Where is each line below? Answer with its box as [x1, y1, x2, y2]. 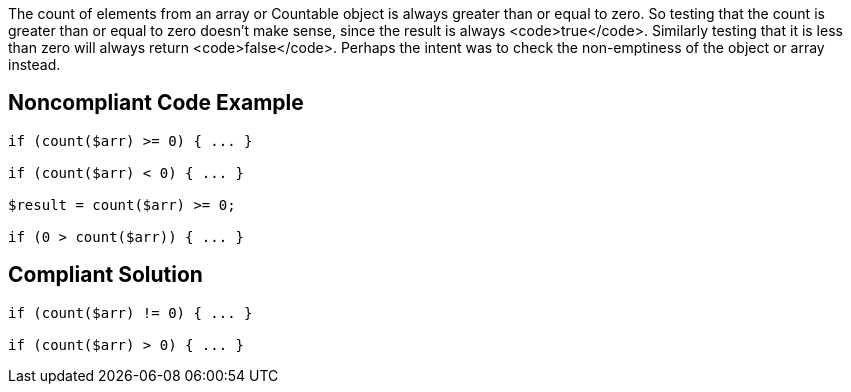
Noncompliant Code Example [8, 90, 304, 116]
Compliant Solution [8, 262, 203, 288]
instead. [8, 56, 61, 73]
